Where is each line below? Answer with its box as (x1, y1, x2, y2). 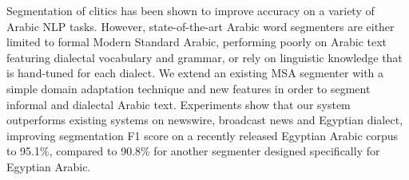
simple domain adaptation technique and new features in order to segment (6, 80, 371, 96)
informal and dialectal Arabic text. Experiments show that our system (6, 96, 351, 112)
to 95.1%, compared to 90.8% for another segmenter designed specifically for (6, 143, 380, 159)
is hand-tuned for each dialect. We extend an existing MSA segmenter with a (6, 65, 384, 81)
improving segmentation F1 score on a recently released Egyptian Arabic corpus (6, 127, 399, 143)
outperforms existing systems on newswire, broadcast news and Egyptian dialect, (6, 112, 403, 128)
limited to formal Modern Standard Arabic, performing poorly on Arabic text (6, 33, 387, 50)
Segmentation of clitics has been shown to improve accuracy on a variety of (6, 2, 375, 18)
